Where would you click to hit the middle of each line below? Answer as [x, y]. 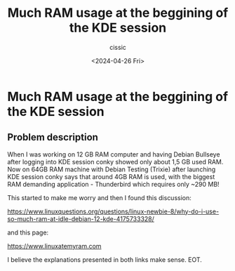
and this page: [28, 232]
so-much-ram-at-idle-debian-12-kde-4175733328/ [81, 218]
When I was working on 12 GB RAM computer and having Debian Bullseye [114, 154]
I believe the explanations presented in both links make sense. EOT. [105, 259]
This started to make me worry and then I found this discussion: [99, 197]
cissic [118, 47]
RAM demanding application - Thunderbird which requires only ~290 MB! [113, 184]
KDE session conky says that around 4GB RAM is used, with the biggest [111, 176]
